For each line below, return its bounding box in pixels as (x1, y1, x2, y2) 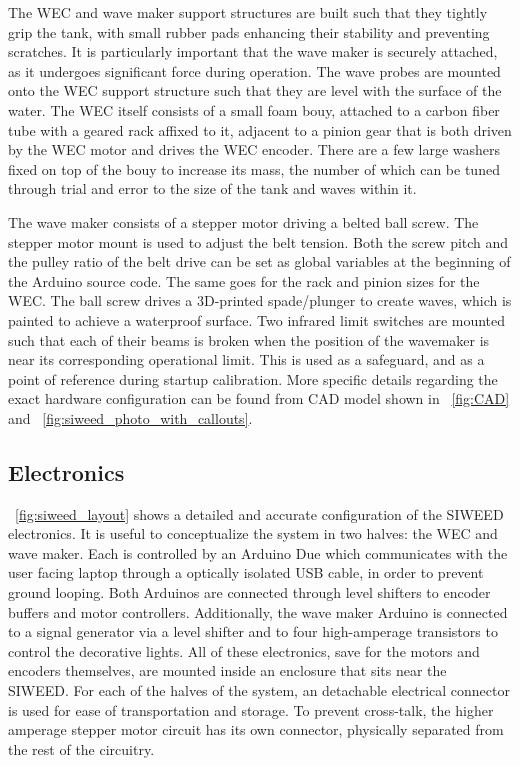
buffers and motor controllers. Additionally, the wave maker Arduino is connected (8, 601, 508, 622)
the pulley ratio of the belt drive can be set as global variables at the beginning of (8, 251, 511, 272)
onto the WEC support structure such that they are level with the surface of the (8, 80, 502, 101)
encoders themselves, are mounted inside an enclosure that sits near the (8, 660, 447, 681)
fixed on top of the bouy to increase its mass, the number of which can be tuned (8, 158, 500, 179)
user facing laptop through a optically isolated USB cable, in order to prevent (8, 562, 484, 583)
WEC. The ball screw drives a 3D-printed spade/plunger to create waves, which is (8, 290, 512, 311)
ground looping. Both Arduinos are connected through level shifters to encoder (8, 582, 491, 603)
